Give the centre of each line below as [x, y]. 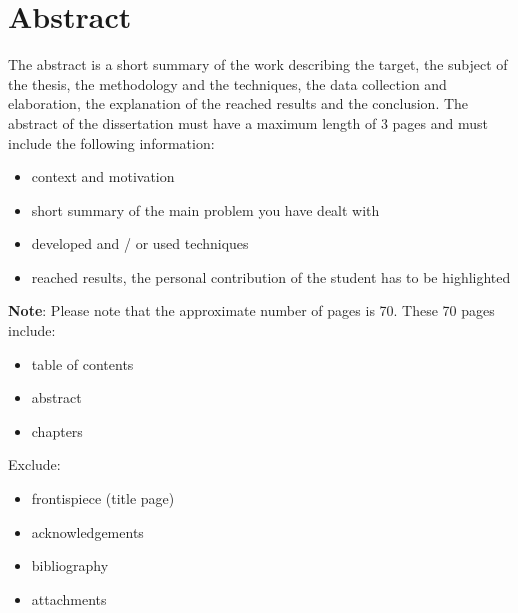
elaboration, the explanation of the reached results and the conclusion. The [238, 103]
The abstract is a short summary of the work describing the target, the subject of [258, 64]
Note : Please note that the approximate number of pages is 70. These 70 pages [251, 310]
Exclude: [34, 464]
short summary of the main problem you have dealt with [205, 209]
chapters [57, 430]
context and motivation [103, 176]
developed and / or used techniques [140, 243]
